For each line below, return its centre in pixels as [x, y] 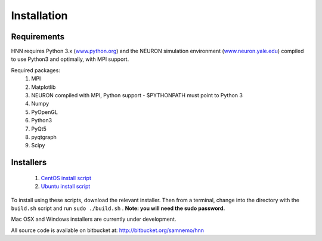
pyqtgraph [44, 137]
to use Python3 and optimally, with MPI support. [70, 59]
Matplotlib [44, 87]
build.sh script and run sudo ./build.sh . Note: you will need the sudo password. [118, 208]
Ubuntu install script [66, 186]
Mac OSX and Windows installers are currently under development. [94, 219]
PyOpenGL [44, 112]
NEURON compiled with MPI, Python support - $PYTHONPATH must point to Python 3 [137, 95]
